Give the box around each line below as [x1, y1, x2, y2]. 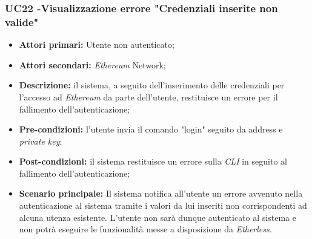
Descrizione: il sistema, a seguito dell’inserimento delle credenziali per [19, 79, 285, 91]
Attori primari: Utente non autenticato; [19, 38, 174, 51]
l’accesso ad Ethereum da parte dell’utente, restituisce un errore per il [19, 90, 278, 103]
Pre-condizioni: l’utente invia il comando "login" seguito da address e [19, 123, 283, 136]
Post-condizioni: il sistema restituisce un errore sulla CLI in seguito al [19, 155, 287, 168]
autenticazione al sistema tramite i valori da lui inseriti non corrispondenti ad [19, 199, 307, 212]
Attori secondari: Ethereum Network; [19, 58, 166, 71]
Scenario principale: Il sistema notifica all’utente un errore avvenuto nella [19, 187, 303, 200]
